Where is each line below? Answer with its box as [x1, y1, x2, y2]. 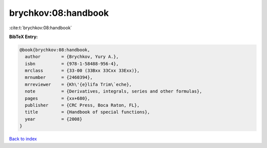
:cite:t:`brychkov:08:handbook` [9, 25, 72, 31]
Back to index [9, 136, 37, 142]
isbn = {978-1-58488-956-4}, [25, 61, 119, 66]
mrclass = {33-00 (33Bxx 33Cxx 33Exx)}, [25, 68, 140, 74]
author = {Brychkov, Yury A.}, [25, 54, 119, 59]
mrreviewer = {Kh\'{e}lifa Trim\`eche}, [25, 82, 132, 87]
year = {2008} [25, 116, 83, 122]
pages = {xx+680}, [25, 96, 90, 101]
